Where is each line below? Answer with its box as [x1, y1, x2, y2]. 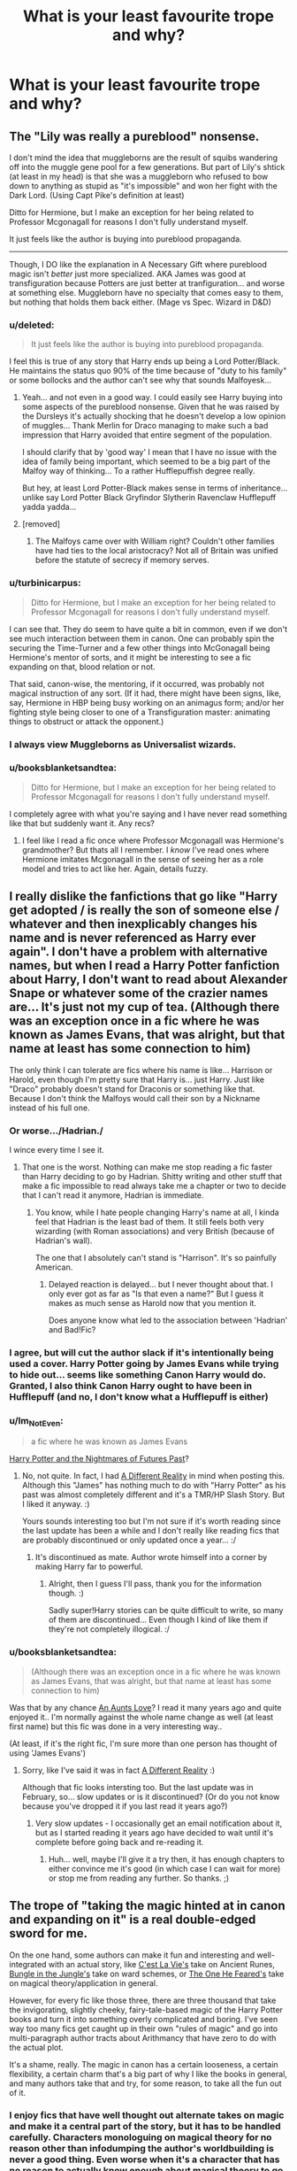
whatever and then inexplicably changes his [9, 916, 258, 931]
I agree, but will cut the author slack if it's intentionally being [9, 1346, 274, 1358]
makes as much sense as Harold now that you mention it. [48, 1297, 256, 1308]
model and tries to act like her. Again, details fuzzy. [21, 863, 209, 874]
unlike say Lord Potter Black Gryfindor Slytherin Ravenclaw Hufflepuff [21, 492, 277, 503]
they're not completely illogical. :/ [48, 1624, 171, 1634]
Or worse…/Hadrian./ [9, 1124, 103, 1137]
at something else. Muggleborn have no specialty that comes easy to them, [9, 288, 284, 297]
